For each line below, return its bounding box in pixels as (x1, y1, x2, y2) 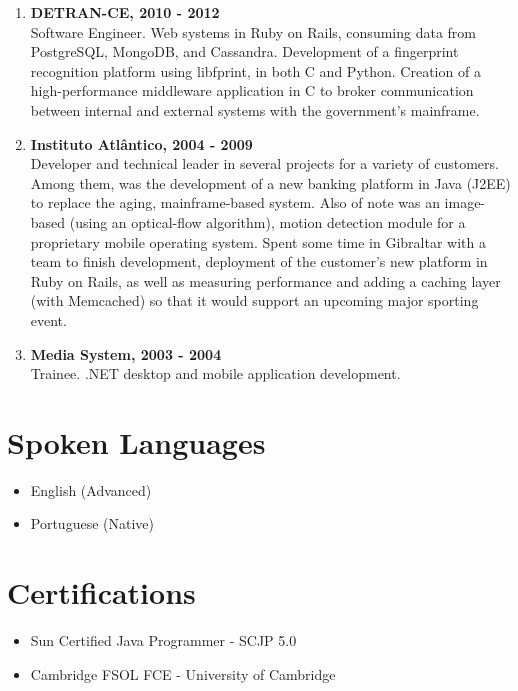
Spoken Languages (7, 421, 266, 462)
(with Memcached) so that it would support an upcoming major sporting (30, 290, 479, 311)
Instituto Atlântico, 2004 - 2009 (30, 133, 253, 154)
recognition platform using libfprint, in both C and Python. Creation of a (30, 60, 481, 81)
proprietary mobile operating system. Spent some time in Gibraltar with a (30, 231, 486, 252)
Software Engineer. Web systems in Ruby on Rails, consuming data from (30, 21, 476, 42)
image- (444, 192, 486, 213)
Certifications (7, 572, 196, 613)
